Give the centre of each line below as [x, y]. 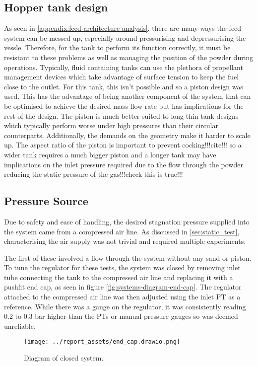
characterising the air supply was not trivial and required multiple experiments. [125, 241]
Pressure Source [46, 201]
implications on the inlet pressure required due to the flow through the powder [124, 164]
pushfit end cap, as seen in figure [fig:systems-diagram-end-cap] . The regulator [123, 287]
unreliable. [20, 326]
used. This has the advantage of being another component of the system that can [128, 96]
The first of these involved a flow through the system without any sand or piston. [128, 257]
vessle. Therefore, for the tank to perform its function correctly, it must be [117, 47]
